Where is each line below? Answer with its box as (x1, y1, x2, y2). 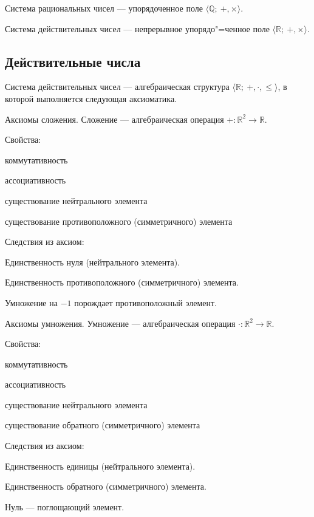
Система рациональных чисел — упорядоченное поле (5, 2, 203, 14)
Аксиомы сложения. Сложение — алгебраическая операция (5, 112, 224, 125)
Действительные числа (5, 52, 141, 70)
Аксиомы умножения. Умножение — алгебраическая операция (5, 317, 236, 329)
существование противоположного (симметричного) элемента (5, 214, 233, 227)
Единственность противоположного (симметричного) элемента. (5, 276, 239, 289)
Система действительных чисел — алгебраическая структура (5, 80, 230, 93)
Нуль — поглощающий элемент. (5, 500, 125, 513)
